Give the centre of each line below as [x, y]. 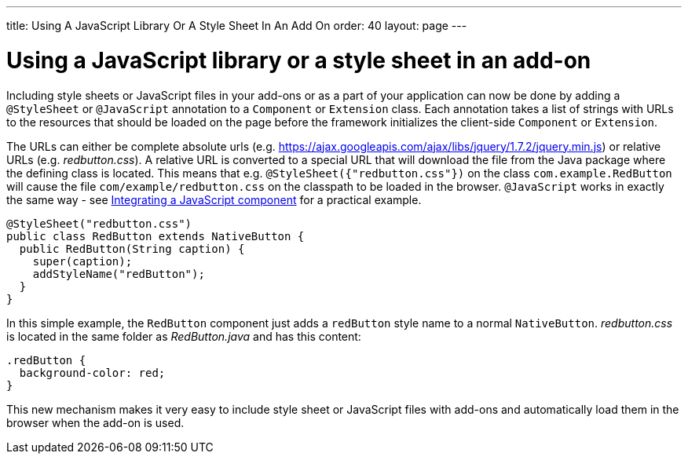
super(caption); [82, 261]
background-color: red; [92, 372]
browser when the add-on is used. [95, 422]
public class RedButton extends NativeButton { [156, 236]
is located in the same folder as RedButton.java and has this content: [184, 336]
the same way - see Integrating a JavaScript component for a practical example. [214, 199]
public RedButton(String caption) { [132, 248]
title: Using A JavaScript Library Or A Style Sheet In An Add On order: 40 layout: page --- [237, 26]
